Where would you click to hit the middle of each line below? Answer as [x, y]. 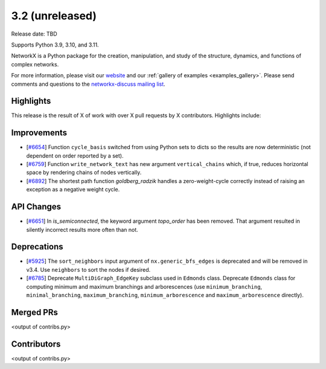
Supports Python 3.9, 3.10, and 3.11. [55, 45]
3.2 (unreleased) [54, 16]
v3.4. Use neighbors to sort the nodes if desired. [88, 269]
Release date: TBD [34, 34]
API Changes [36, 207]
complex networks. [35, 64]
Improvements [39, 133]
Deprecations [37, 247]
